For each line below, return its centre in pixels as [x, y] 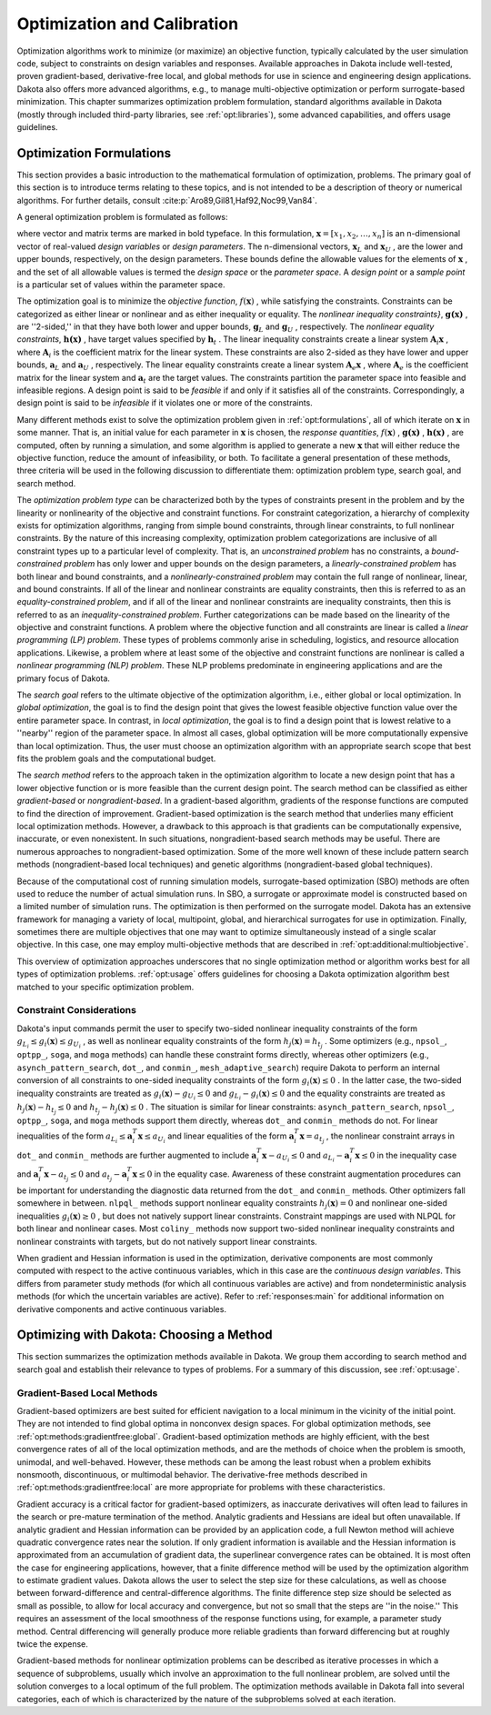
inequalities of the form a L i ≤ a [75, 1138]
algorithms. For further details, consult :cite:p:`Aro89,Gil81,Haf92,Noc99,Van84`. [167, 200]
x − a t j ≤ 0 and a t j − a [85, 1176]
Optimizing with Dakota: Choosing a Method [145, 1335]
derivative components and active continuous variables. [122, 1309]
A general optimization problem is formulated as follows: [122, 216]
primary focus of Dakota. [64, 678]
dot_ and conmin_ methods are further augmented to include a [137, 1155]
